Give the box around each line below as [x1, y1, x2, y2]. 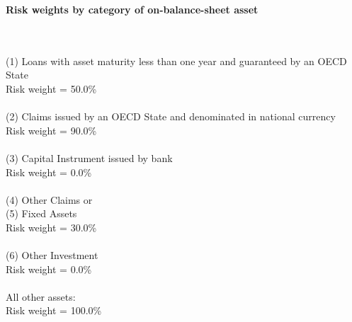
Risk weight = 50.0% [6, 81, 97, 96]
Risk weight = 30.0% [6, 219, 97, 234]
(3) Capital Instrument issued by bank [6, 150, 173, 165]
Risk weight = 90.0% [6, 122, 97, 137]
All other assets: [6, 289, 76, 304]
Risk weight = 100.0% [6, 303, 102, 318]
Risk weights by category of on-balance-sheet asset [6, 2, 259, 16]
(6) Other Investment [6, 248, 98, 263]
